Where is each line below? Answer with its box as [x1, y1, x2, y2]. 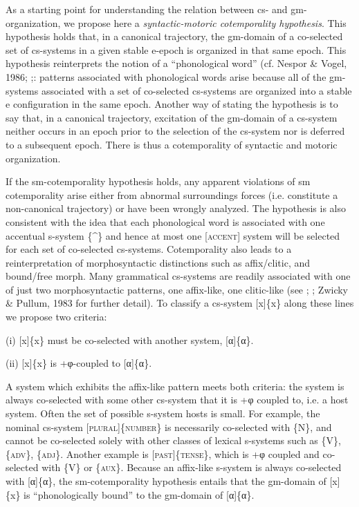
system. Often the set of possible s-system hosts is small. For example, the [6, 406, 320, 421]
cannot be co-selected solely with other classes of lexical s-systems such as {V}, [6, 433, 341, 448]
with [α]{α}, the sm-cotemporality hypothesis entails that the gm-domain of [6, 474, 326, 488]
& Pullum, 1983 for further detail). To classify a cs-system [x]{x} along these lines [6, 296, 354, 310]
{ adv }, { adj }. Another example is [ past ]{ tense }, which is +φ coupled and [6, 446, 320, 461]
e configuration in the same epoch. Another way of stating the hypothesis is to [6, 97, 338, 111]
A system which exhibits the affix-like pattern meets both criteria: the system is [6, 379, 344, 393]
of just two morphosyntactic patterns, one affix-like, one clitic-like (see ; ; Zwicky [6, 282, 349, 296]
